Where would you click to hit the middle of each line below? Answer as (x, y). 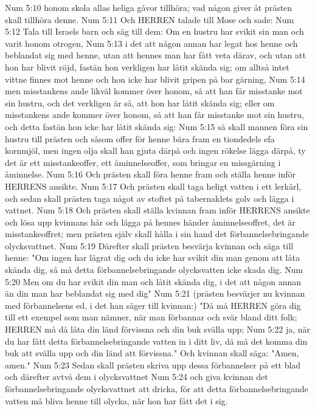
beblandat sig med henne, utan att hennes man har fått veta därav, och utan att (155, 55)
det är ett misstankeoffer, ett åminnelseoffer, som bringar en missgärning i (143, 162)
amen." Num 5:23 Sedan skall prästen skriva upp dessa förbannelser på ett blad (153, 364)
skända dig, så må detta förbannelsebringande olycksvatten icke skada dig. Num (154, 270)
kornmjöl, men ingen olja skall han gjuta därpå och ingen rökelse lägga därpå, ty (155, 150)
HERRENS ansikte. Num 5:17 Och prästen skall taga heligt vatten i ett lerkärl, (153, 186)
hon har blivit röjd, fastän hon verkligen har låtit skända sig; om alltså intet (147, 67)
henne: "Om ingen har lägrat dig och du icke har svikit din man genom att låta (152, 257)
